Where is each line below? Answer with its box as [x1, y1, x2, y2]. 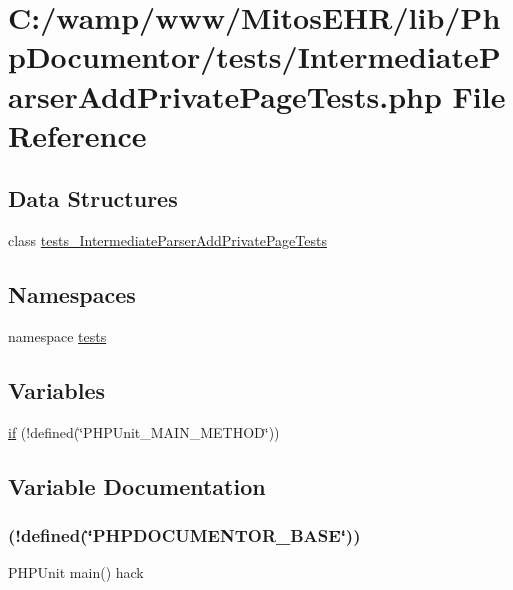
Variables [8, 374, 106, 405]
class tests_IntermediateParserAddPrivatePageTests [8, 230, 327, 251]
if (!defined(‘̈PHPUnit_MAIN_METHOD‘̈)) [8, 421, 280, 442]
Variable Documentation [8, 470, 266, 501]
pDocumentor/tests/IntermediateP [8, 36, 501, 77]
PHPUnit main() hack [8, 562, 144, 583]
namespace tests [8, 325, 107, 346]
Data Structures [8, 183, 178, 214]
